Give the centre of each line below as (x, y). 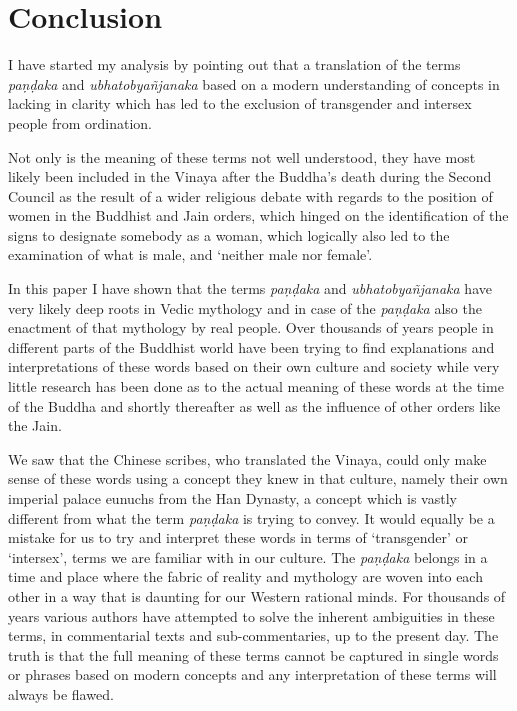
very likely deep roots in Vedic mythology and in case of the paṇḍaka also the (245, 307)
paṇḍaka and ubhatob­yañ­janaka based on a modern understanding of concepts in (254, 83)
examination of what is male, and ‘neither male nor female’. (190, 254)
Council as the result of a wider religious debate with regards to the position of (250, 195)
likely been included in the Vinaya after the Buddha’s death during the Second (250, 176)
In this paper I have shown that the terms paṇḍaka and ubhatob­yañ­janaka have (250, 288)
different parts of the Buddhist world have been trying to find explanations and (251, 346)
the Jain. (35, 425)
